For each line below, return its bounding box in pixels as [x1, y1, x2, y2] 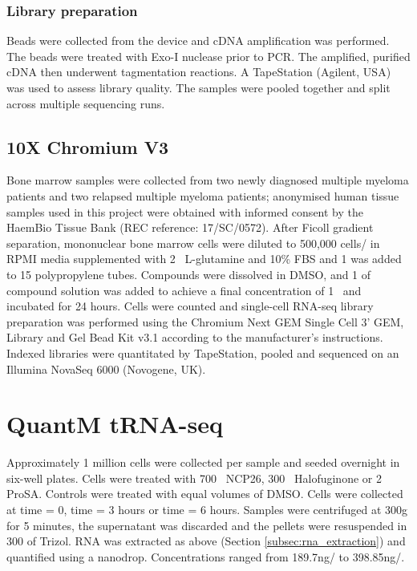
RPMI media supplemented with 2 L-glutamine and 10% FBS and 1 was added [6, 250, 402, 267]
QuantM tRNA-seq [6, 407, 223, 440]
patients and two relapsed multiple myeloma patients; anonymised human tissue [6, 187, 399, 204]
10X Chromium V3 [6, 134, 169, 159]
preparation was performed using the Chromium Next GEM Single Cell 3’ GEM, [6, 313, 404, 330]
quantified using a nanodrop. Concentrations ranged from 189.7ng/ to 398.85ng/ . [6, 548, 405, 565]
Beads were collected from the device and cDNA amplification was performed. [6, 32, 390, 49]
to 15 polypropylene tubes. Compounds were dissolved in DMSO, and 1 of [6, 265, 371, 282]
